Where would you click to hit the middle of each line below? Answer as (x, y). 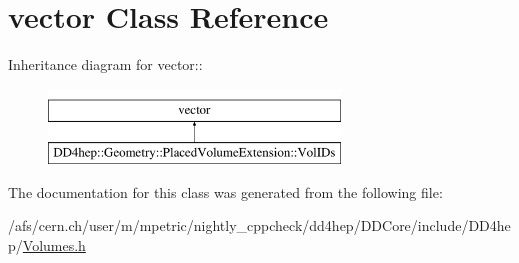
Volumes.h (54, 245)
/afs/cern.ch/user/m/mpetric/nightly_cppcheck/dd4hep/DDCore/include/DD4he (259, 225)
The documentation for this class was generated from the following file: (225, 191)
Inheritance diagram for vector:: (105, 64)
